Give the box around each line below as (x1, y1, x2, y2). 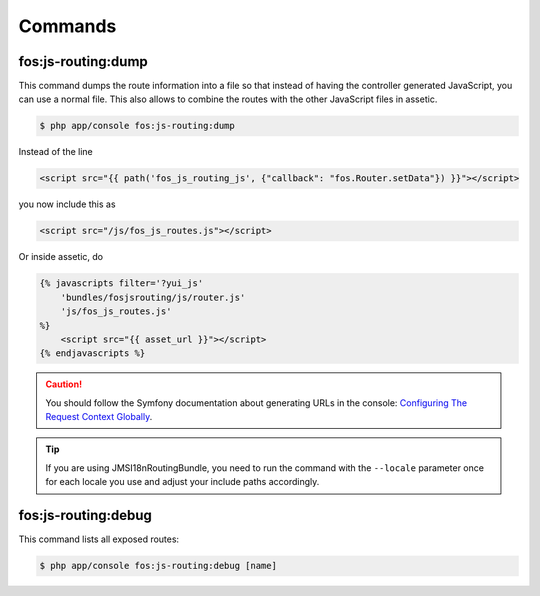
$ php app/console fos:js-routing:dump (39, 120, 235, 132)
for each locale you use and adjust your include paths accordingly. (45, 476, 320, 488)
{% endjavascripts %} (39, 348, 146, 359)
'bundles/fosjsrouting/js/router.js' (60, 291, 246, 303)
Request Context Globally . (45, 411, 153, 423)
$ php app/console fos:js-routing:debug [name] (39, 560, 277, 572)
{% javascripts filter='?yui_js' (39, 278, 204, 289)
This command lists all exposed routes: (18, 533, 180, 545)
